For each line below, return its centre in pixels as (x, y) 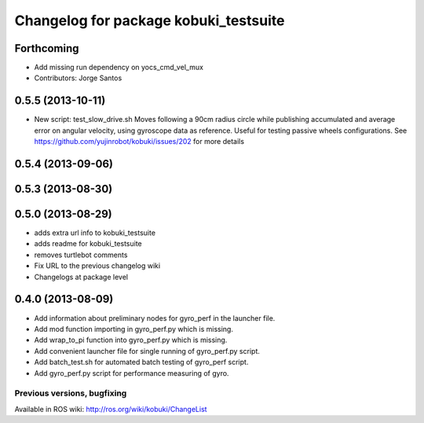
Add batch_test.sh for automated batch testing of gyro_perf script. (141, 362)
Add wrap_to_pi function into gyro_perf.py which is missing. (131, 340)
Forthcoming (47, 48)
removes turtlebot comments (81, 255)
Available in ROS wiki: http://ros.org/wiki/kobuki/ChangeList (111, 409)
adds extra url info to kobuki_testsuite (95, 233)
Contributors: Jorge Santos (78, 78)
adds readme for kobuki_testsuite (88, 244)
